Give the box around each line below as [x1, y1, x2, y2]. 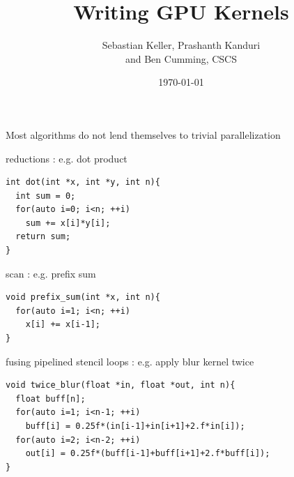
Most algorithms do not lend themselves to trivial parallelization [6, 127, 281, 142]
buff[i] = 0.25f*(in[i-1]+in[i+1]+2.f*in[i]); [25, 421, 245, 431]
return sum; [15, 232, 71, 242]
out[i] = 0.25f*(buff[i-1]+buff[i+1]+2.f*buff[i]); [25, 448, 270, 459]
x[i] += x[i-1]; [25, 319, 101, 330]
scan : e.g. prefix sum [6, 266, 96, 280]
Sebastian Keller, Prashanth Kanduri [102, 38, 261, 52]
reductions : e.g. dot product [6, 151, 127, 165]
